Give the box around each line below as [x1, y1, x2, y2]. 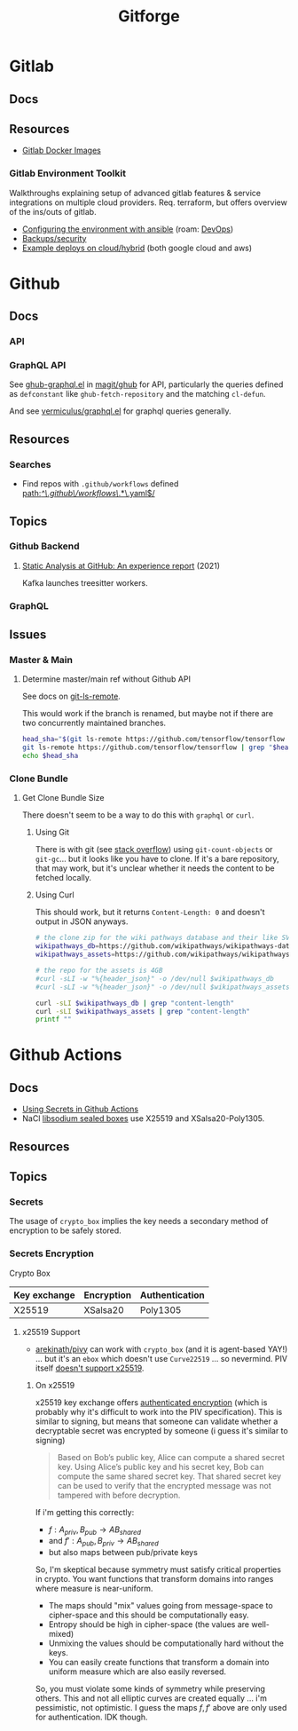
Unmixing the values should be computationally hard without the [48, 1638, 285, 1648]
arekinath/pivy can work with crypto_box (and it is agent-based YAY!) [35, 1343, 288, 1355]
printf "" [35, 1015, 73, 1024]
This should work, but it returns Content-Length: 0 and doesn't [35, 907, 265, 918]
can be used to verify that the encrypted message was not [57, 1480, 272, 1490]
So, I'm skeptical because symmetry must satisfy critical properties [35, 1564, 282, 1575]
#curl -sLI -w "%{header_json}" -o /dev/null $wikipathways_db [35, 974, 275, 983]
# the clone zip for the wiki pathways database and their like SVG [35, 934, 294, 943]
